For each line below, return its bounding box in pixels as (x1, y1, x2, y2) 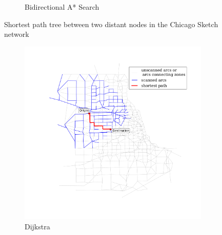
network (4, 29, 29, 39)
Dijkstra (25, 221, 50, 231)
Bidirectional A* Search (25, 2, 99, 12)
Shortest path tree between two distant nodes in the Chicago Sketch (4, 18, 218, 29)
